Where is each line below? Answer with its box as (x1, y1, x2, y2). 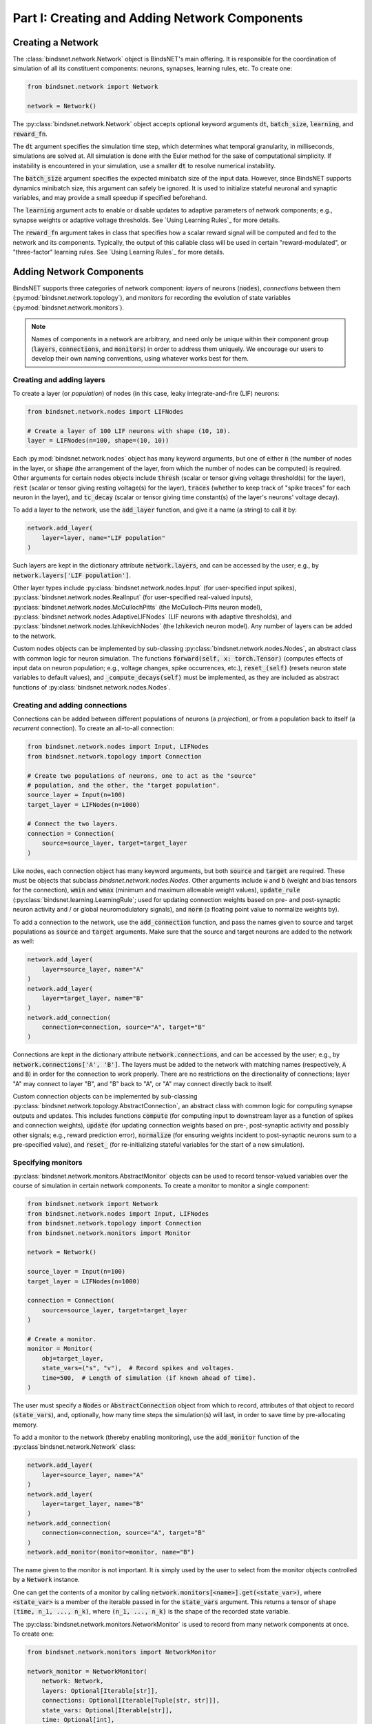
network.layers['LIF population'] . (12, 571, 131, 579)
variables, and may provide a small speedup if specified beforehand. (12, 193, 207, 201)
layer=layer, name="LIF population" (41, 534, 165, 541)
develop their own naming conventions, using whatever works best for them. (31, 354, 249, 363)
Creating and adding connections (12, 700, 127, 710)
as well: (12, 937, 34, 945)
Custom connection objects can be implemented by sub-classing (12, 1092, 198, 1100)
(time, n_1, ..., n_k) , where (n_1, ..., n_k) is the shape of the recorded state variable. (12, 1607, 291, 1616)
